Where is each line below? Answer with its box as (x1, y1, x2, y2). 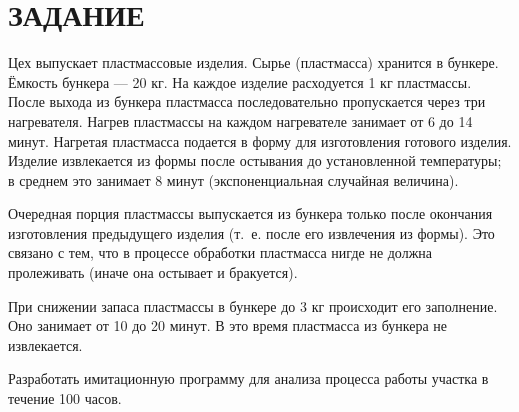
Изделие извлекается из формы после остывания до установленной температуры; (8, 150, 502, 171)
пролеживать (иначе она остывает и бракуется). (8, 262, 298, 283)
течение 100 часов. (8, 388, 122, 409)
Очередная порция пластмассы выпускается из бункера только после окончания (8, 203, 493, 224)
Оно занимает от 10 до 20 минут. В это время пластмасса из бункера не (8, 315, 448, 336)
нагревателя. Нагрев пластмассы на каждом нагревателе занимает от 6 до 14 (8, 110, 473, 131)
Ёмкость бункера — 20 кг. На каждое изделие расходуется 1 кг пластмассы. (8, 71, 472, 92)
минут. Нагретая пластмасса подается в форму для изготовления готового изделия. (8, 130, 512, 151)
